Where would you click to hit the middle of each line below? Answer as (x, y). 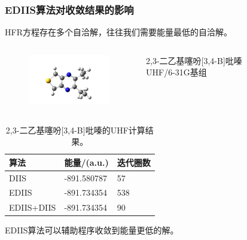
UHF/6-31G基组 (176, 72)
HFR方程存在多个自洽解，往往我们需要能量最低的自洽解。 (118, 32)
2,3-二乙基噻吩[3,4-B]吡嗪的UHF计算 (75, 130)
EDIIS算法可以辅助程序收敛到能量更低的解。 (92, 230)
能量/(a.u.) (86, 162)
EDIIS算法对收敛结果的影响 (69, 9)
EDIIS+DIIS (33, 207)
